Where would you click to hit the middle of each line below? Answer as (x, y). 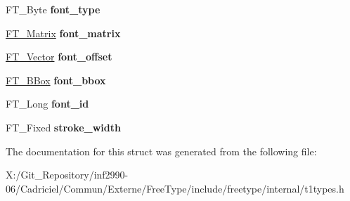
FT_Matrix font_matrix (63, 33)
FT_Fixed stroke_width (63, 127)
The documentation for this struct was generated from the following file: (161, 151)
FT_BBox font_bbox (56, 80)
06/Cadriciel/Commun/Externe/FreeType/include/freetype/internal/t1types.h (175, 188)
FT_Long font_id (47, 104)
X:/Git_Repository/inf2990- (67, 175)
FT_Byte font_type (53, 9)
